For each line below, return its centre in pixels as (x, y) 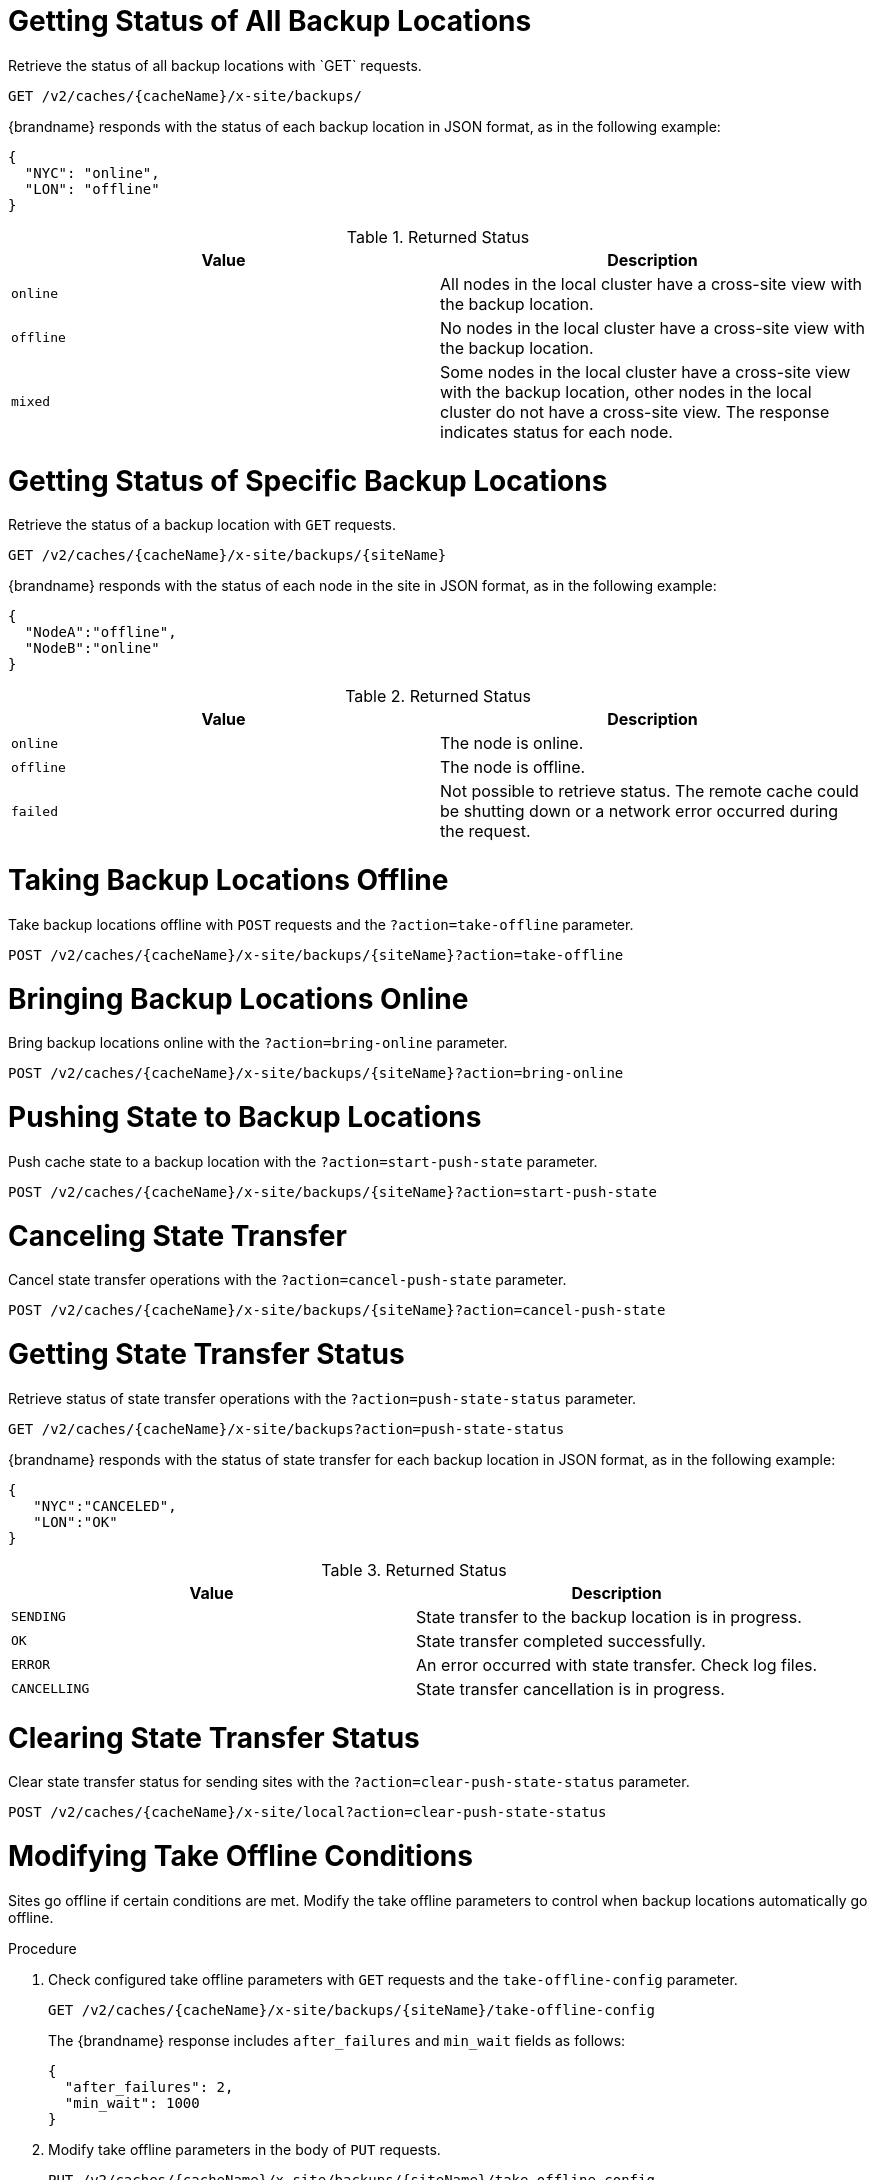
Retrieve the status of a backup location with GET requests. (202, 525)
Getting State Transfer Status (206, 1354)
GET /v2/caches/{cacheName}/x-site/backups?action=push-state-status (286, 1428)
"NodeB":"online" (92, 648)
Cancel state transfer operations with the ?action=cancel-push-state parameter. (287, 1280)
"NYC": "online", (92, 172)
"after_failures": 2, (149, 2086)
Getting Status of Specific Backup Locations (308, 480)
